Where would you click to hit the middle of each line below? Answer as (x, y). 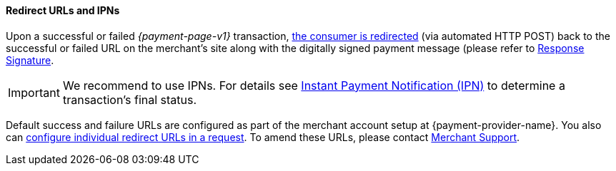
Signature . (30, 60)
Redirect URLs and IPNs (63, 10)
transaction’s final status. (130, 99)
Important (34, 92)
